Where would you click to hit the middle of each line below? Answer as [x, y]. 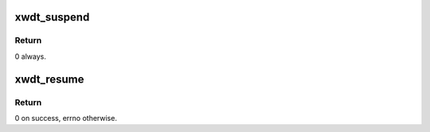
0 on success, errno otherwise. [66, 118]
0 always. [31, 56]
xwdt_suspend [52, 17]
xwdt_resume [49, 79]
